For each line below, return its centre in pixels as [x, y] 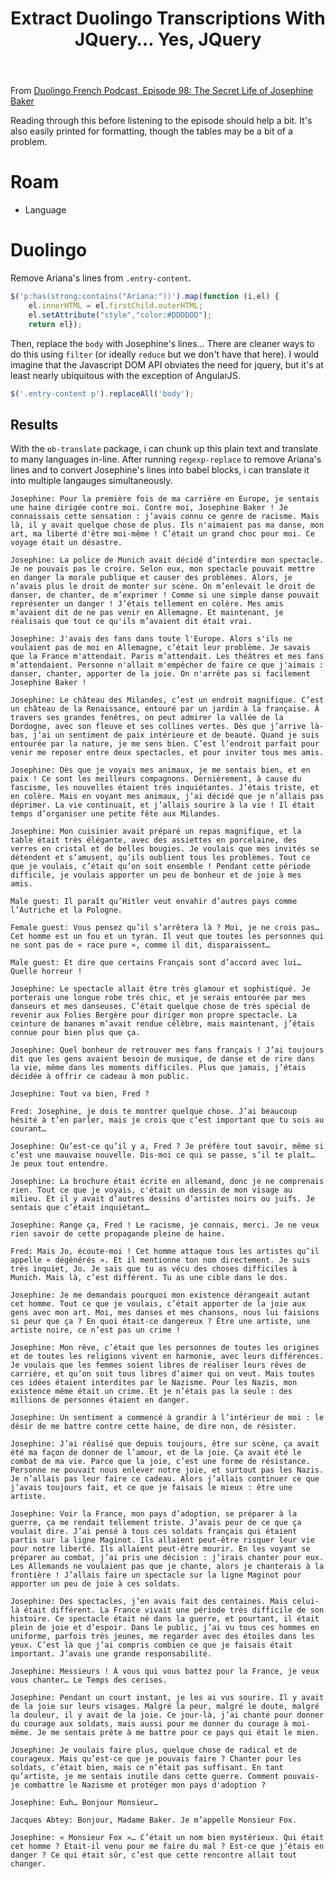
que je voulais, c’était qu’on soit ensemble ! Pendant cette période [160, 867]
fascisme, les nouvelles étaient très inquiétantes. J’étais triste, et [165, 788]
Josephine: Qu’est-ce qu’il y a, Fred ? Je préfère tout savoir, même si [167, 1147]
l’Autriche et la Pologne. [66, 910]
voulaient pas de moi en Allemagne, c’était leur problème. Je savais [160, 648]
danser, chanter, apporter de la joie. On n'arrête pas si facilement [160, 674]
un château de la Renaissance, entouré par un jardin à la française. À [165, 709]
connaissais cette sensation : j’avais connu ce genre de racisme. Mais [165, 517]
